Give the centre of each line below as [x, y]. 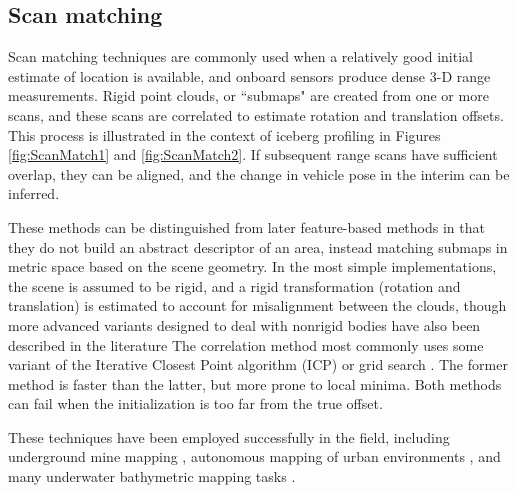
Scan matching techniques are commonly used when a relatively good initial [240, 56]
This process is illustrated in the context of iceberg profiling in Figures [224, 134]
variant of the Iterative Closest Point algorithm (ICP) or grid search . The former [258, 364]
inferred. [34, 193]
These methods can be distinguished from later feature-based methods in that [246, 226]
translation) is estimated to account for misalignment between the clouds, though [257, 305]
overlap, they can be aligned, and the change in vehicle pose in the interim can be [259, 173]
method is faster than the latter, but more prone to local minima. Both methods [255, 383]
